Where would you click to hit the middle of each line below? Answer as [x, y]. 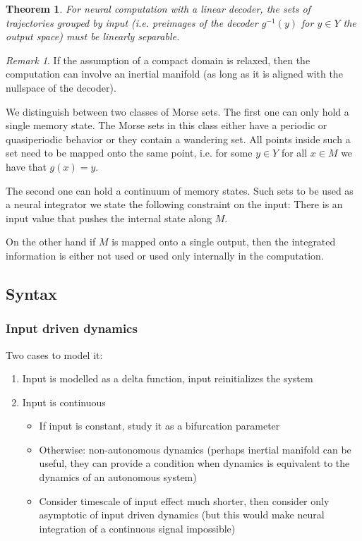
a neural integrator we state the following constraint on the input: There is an [174, 204]
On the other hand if [51, 242]
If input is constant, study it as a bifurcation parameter [159, 426]
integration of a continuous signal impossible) [137, 528]
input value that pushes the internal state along [109, 218]
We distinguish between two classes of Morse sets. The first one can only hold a [177, 111]
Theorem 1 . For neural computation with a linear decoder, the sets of [158, 8]
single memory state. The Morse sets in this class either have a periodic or [167, 125]
